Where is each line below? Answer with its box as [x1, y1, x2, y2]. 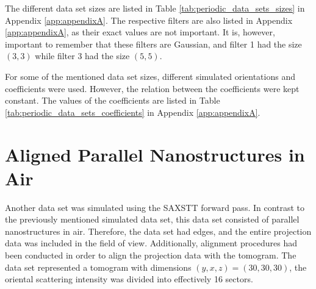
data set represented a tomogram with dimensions [5, 260, 192, 273]
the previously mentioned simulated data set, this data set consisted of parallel [5, 213, 300, 226]
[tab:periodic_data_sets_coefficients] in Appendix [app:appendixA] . [5, 105, 260, 118]
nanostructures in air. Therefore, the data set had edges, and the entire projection [5, 224, 312, 237]
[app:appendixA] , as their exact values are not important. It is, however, [5, 26, 275, 38]
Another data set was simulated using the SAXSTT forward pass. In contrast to [5, 201, 305, 213]
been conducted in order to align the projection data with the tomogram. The [5, 249, 296, 262]
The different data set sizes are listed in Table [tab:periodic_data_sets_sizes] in [5, 2, 305, 14]
